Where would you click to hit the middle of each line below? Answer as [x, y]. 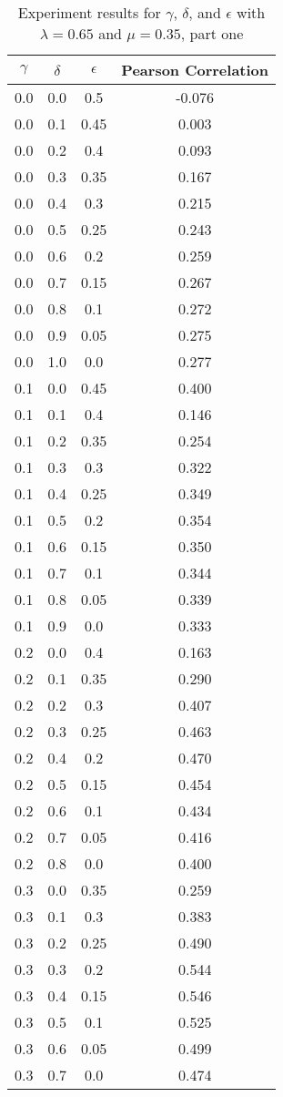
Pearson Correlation [195, 70]
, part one [212, 33]
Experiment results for [89, 12]
